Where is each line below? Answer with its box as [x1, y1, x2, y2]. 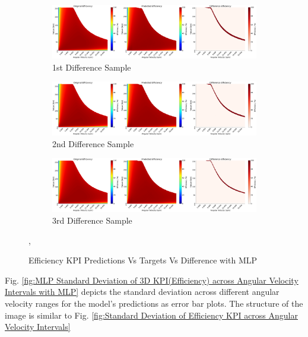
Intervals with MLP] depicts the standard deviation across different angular [5, 285, 280, 298]
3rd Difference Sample [52, 214, 132, 227]
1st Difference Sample [52, 61, 131, 73]
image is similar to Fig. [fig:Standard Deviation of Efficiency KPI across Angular [5, 309, 298, 321]
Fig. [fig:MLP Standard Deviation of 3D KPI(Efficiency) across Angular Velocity [5, 274, 299, 286]
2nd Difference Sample [52, 137, 134, 150]
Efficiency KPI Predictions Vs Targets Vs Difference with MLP [28, 254, 258, 266]
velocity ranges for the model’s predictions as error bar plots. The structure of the [5, 297, 303, 310]
